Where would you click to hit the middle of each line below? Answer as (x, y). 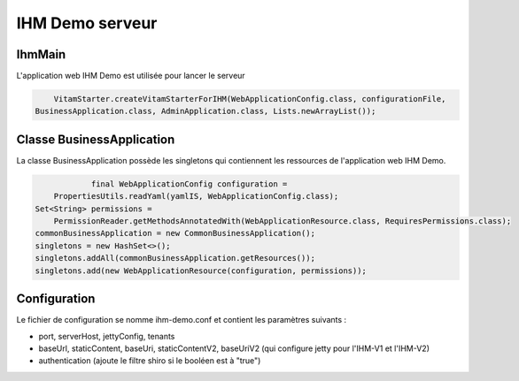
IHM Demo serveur (87, 23)
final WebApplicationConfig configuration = (189, 184)
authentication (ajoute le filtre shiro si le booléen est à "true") (150, 361)
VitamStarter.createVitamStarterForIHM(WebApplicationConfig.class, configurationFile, (250, 99)
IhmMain (41, 54)
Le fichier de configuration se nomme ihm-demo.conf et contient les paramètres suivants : (182, 320)
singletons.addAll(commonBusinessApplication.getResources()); (175, 258)
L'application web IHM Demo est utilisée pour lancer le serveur (131, 76)
